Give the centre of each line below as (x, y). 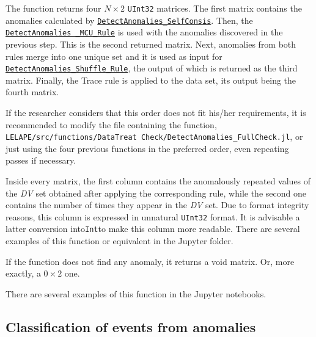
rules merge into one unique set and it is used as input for (114, 56)
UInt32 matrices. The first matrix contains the (215, 8)
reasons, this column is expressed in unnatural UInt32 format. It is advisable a (153, 216)
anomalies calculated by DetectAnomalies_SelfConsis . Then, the (129, 20)
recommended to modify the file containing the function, (111, 124)
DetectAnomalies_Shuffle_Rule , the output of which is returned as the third (152, 68)
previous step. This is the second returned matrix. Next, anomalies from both (151, 44)
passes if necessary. (41, 160)
